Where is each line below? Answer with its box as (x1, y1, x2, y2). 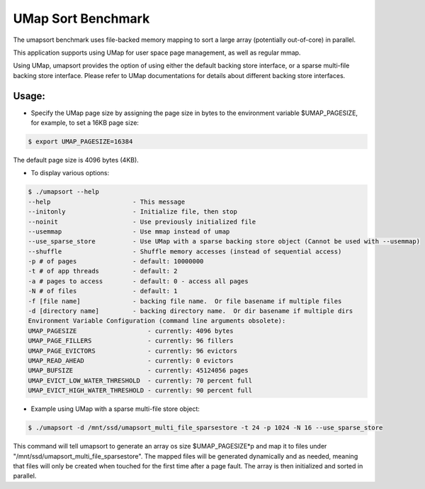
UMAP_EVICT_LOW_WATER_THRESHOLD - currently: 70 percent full (28, 376, 253, 385)
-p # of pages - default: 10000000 (28, 258, 204, 265)
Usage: (13, 89, 46, 102)
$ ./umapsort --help (28, 188, 99, 196)
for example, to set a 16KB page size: (30, 119, 140, 127)
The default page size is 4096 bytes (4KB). (13, 155, 140, 164)
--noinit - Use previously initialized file (28, 217, 256, 226)
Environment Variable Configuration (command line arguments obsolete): (28, 317, 286, 325)
